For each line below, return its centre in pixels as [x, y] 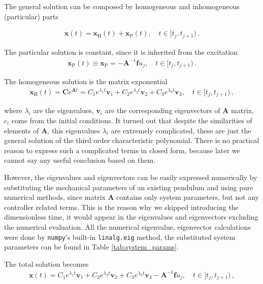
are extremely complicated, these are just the [181, 130]
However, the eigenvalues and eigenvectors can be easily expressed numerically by [131, 177]
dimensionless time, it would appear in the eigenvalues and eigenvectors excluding [131, 217]
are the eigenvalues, [63, 110]
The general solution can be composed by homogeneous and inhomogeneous [122, 6]
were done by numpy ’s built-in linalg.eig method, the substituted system [120, 237]
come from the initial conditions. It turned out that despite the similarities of [132, 120]
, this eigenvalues [74, 130]
